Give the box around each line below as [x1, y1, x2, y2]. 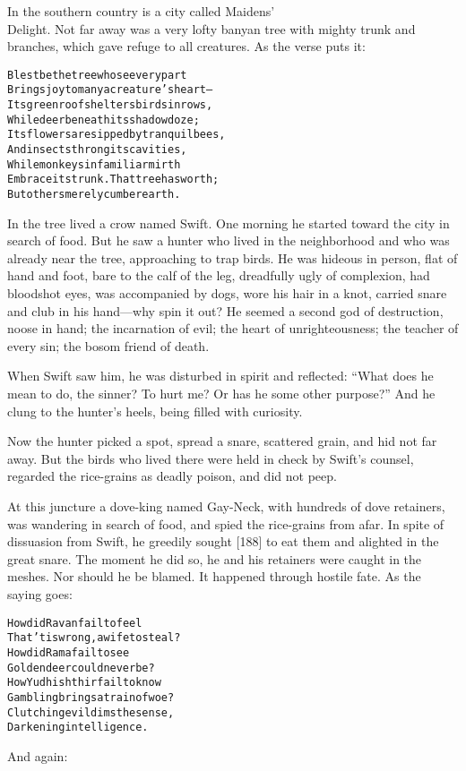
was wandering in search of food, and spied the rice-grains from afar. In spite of [7, 514, 444, 533]
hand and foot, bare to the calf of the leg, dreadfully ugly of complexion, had [7, 266, 430, 285]
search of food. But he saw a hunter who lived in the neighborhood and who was [7, 231, 450, 250]
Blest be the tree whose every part [7, 68, 187, 81]
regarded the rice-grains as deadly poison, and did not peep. [7, 467, 337, 485]
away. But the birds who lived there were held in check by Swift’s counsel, [7, 449, 414, 467]
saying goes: [7, 584, 73, 603]
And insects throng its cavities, [7, 143, 187, 157]
